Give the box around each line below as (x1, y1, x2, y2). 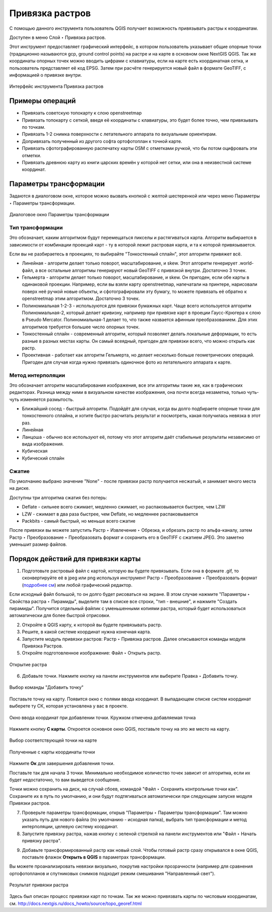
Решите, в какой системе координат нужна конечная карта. (22, 629, 151, 635)
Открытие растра (9, 662, 47, 668)
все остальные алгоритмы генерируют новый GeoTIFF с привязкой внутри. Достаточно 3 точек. (38, 267, 247, 273)
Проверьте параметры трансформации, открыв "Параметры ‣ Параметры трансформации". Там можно (22, 809, 248, 816)
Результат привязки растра (9, 882, 69, 888)
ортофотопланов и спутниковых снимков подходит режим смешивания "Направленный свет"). (9, 870, 216, 876)
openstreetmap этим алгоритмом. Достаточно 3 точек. (22, 295, 140, 301)
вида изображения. (22, 441, 64, 447)
